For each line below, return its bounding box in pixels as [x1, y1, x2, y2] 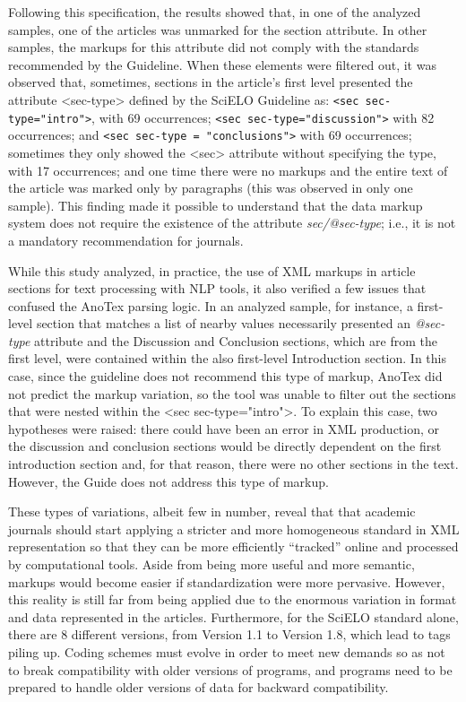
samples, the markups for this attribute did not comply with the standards [8, 38, 419, 56]
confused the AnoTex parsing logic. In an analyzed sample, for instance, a [8, 296, 413, 315]
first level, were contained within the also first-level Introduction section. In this [8, 349, 446, 368]
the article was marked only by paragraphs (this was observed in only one [8, 178, 413, 197]
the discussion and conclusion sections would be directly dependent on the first [8, 437, 442, 455]
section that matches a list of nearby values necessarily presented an [36, 314, 410, 333]
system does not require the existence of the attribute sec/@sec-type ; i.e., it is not [8, 213, 456, 232]
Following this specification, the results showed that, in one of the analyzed [8, 3, 421, 21]
